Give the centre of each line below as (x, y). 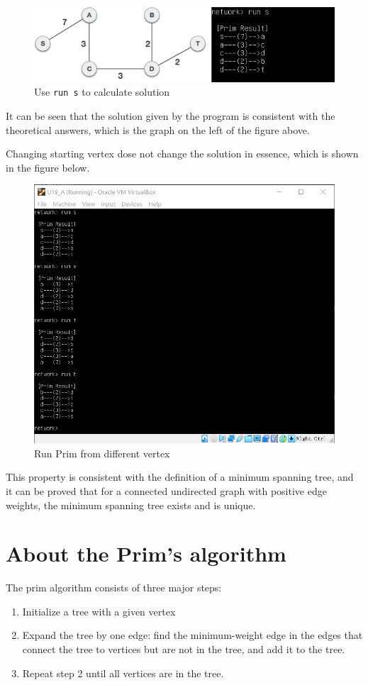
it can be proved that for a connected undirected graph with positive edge (166, 490)
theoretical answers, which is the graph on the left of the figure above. (158, 129)
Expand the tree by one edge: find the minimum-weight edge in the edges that (193, 635)
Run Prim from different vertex (102, 453)
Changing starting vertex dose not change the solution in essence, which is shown (182, 154)
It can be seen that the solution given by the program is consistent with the (171, 116)
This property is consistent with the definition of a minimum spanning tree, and (180, 477)
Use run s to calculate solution (102, 92)
